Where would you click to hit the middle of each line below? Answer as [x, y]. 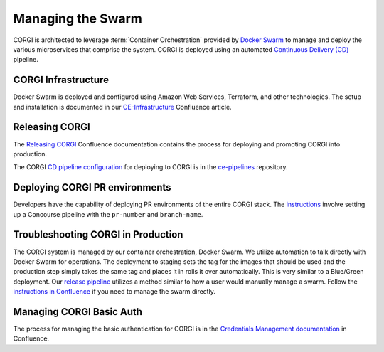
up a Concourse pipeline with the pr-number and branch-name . [108, 214]
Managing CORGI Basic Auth [78, 312]
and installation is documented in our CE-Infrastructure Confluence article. [122, 107]
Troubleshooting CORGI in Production [98, 235]
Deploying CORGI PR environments [92, 187]
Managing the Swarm [78, 18]
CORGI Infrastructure [61, 80]
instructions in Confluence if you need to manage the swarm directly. [114, 292]
